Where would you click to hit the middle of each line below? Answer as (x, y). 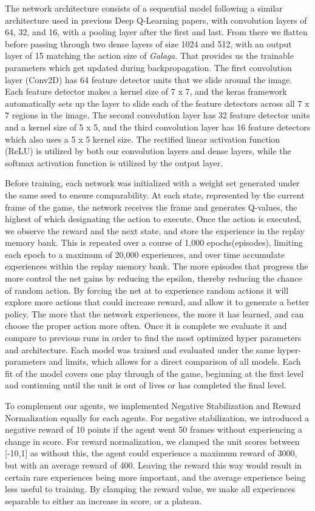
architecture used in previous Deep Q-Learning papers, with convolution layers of (156, 20)
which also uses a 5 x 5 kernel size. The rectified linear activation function (143, 139)
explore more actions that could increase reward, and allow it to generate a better (157, 302)
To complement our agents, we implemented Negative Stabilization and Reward (153, 405)
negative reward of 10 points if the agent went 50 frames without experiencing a (154, 429)
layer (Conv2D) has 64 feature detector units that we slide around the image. (149, 79)
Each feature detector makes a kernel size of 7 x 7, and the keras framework (146, 91)
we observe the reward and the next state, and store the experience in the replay (155, 230)
